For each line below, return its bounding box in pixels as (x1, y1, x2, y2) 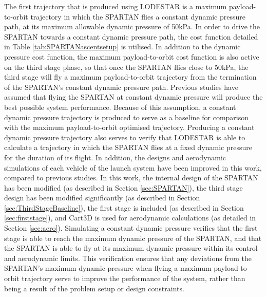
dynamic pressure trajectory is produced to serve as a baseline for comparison (4, 112, 249, 122)
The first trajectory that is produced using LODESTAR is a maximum (4, 1, 227, 11)
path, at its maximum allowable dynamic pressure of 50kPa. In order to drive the (4, 21, 260, 32)
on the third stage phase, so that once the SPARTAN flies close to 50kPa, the (4, 61, 249, 72)
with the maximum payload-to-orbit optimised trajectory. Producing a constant (4, 122, 255, 133)
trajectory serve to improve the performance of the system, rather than (22, 273, 245, 284)
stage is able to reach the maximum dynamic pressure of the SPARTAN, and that (4, 232, 262, 243)
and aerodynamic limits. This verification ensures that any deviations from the (4, 252, 252, 263)
